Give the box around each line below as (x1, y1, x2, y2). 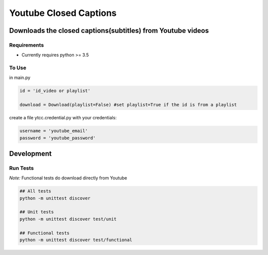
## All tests (19, 188, 52, 194)
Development (9, 149, 52, 158)
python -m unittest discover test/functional (19, 237, 133, 243)
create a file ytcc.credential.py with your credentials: (9, 115, 117, 121)
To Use (9, 65, 27, 72)
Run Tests (9, 165, 34, 171)
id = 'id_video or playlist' (19, 88, 91, 94)
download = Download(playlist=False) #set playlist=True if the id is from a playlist (19, 102, 237, 108)
